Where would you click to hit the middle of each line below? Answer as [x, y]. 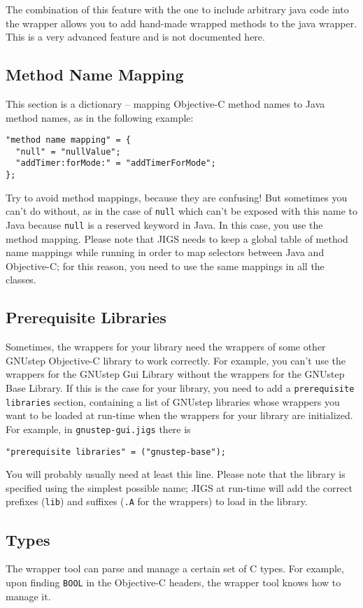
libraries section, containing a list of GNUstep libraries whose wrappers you [173, 401]
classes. [21, 280]
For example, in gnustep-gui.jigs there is [98, 429]
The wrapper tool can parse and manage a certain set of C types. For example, [175, 568]
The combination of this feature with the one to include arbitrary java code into [177, 9]
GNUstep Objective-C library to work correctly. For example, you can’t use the [176, 360]
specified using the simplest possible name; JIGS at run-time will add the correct [179, 487]
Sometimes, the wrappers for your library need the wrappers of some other [166, 347]
